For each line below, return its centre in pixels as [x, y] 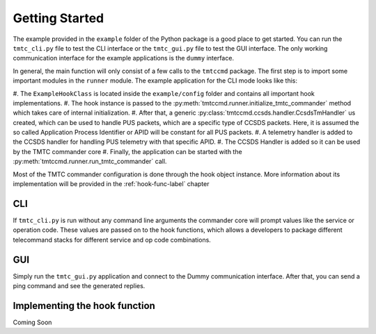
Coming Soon [32, 322]
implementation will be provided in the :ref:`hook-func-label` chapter [111, 184]
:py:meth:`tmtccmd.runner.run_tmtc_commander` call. [90, 161]
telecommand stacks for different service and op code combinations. [112, 240]
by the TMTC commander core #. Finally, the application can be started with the [128, 151]
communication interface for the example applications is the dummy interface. [124, 58]
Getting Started [58, 18]
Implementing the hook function [84, 306]
